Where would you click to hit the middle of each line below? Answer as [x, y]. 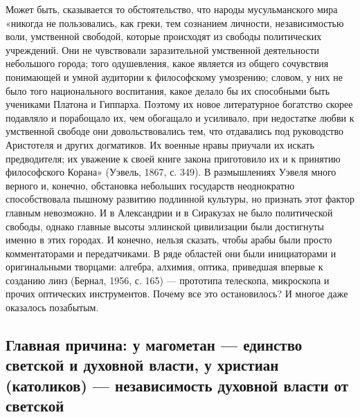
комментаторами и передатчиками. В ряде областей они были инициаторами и [171, 253]
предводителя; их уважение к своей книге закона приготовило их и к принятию [173, 158]
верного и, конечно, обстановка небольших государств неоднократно [150, 185]
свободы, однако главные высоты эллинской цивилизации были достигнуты [165, 226]
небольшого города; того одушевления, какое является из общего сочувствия [167, 63]
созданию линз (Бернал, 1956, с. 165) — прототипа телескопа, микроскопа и [168, 280]
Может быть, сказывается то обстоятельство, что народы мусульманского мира [172, 9]
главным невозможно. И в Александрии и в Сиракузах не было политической [169, 212]
